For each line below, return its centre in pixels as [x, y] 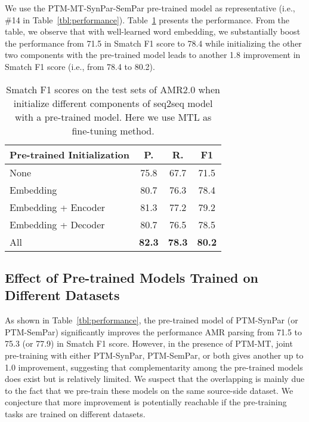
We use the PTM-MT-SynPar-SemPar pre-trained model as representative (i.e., [150, 8]
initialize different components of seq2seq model [113, 103]
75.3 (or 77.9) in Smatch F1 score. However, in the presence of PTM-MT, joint [149, 343]
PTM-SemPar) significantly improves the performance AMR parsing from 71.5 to [154, 331]
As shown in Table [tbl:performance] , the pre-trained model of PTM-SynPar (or [152, 320]
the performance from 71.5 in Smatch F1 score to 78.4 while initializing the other [153, 43]
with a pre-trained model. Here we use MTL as [113, 117]
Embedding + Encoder [58, 207]
